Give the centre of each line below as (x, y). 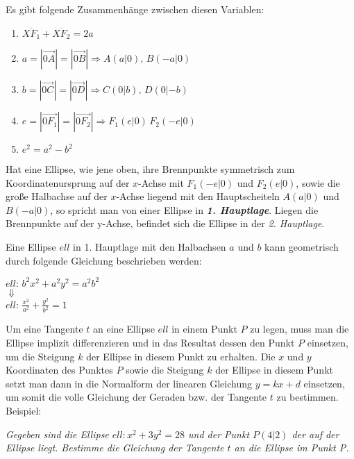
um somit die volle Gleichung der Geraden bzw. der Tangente (136, 397)
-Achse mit (161, 182)
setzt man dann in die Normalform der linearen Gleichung (129, 383)
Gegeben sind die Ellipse (57, 434)
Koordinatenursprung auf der (68, 182)
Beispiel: (24, 410)
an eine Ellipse (124, 329)
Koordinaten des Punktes (59, 370)
